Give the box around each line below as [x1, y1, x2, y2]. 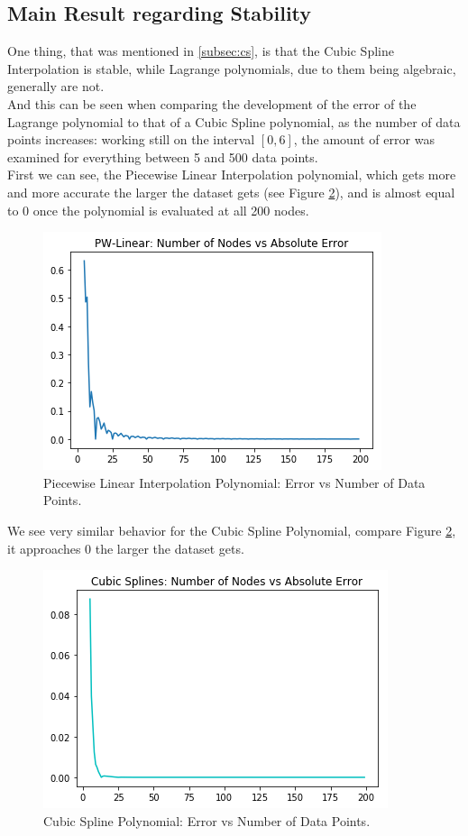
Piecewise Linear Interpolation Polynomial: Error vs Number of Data [43, 473, 426, 491]
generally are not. [7, 77, 105, 96]
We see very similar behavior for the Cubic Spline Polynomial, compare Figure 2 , [7, 520, 456, 539]
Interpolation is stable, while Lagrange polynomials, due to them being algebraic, [7, 59, 456, 78]
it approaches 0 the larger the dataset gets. [7, 538, 244, 557]
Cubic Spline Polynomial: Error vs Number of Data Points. [43, 811, 371, 830]
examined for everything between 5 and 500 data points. [7, 147, 318, 166]
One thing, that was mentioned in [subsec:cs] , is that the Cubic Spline [7, 41, 394, 60]
